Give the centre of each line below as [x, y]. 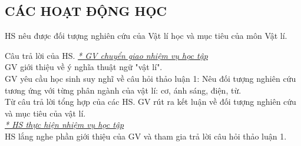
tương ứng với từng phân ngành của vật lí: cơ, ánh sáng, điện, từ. [123, 90]
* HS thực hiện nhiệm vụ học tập [64, 125]
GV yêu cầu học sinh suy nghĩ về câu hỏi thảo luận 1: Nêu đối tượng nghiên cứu [150, 78]
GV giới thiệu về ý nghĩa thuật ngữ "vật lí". [84, 67]
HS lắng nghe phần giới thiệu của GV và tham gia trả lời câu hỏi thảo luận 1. [146, 136]
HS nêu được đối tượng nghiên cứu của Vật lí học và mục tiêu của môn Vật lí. [146, 36]
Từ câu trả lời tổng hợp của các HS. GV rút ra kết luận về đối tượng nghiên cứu [150, 102]
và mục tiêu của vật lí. [45, 113]
